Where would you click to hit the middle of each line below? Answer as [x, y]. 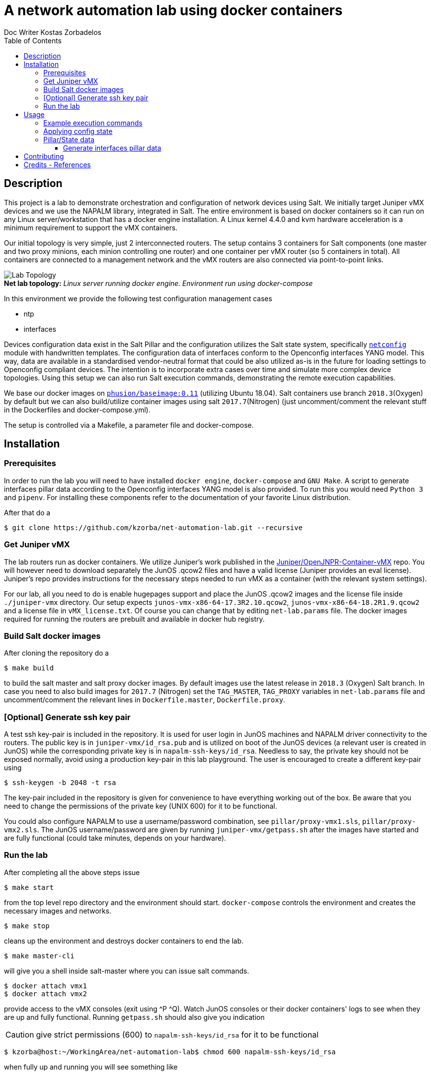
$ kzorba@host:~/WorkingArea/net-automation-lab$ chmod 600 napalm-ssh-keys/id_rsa [170, 1052]
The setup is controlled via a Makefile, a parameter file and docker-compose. [129, 425]
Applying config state [78, 131]
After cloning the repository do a [57, 653]
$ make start [29, 887]
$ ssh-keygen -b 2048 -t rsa [60, 783]
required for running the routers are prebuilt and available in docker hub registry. [134, 619]
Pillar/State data [69, 139]
